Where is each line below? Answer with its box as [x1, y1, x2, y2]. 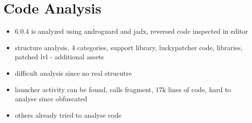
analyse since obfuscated [15, 94, 87, 104]
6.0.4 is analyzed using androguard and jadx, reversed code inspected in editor [15, 26, 248, 36]
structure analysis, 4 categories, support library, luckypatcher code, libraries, [15, 42, 243, 52]
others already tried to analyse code [15, 109, 122, 120]
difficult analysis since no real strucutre [15, 68, 132, 78]
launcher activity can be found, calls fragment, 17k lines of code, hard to [15, 84, 231, 94]
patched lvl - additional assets [15, 52, 104, 62]
